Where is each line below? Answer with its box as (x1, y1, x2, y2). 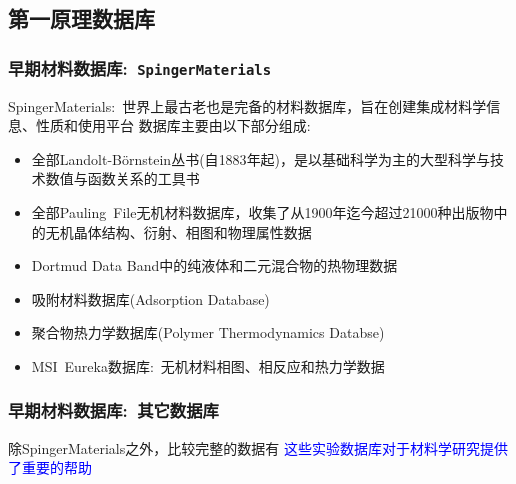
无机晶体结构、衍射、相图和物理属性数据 (45, 221, 312, 242)
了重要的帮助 (8, 457, 92, 478)
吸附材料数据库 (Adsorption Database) (31, 288, 270, 309)
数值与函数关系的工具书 (45, 168, 200, 189)
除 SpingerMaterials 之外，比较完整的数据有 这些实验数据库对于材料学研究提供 (8, 437, 508, 458)
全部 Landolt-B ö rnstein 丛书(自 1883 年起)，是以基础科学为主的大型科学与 (31, 148, 491, 169)
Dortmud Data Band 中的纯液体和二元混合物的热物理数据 (31, 255, 398, 276)
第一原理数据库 (8, 3, 155, 34)
